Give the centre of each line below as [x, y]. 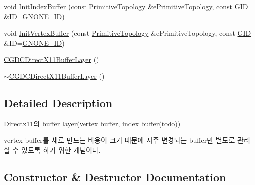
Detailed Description [58, 102]
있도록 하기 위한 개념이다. [61, 150]
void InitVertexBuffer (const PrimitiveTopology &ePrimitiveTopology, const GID [127, 33]
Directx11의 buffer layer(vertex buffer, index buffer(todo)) [92, 123]
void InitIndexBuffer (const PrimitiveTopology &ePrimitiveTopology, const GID [126, 6]
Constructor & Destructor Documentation [115, 176]
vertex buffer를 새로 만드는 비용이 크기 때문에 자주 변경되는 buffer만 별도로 [120, 140]
